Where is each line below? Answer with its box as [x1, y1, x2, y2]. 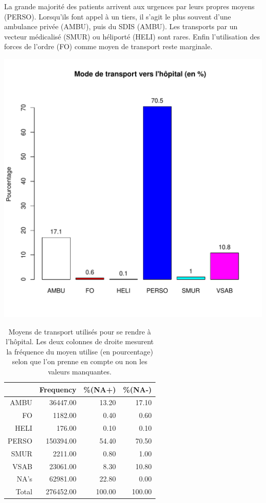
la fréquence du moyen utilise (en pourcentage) [6, 346, 153, 357]
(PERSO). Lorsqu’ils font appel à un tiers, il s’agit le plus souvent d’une [4, 11, 231, 22]
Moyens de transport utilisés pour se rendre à [8, 326, 151, 337]
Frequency [39, 384, 77, 394]
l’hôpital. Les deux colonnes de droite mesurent [6, 336, 154, 347]
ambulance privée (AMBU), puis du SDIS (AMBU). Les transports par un [4, 21, 238, 32]
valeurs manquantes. [48, 366, 112, 376]
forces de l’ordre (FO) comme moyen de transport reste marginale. [4, 41, 213, 52]
